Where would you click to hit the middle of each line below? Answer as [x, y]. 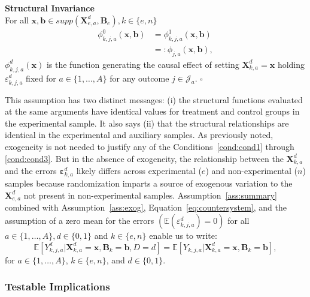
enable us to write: [183, 235]
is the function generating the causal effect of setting [143, 64]
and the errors [31, 171]
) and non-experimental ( [252, 171]
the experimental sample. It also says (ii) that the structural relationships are [147, 123]
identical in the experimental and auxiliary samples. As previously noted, [139, 135]
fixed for [41, 78]
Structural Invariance [50, 8]
